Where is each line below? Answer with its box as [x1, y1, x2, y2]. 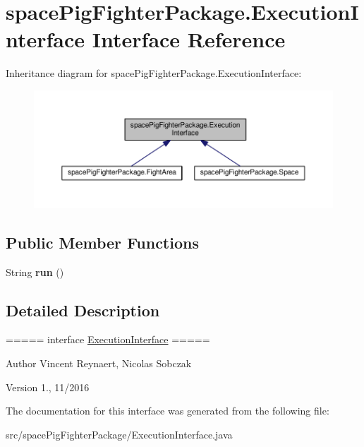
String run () [6, 264, 64, 279]
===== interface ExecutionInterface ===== [6, 332, 210, 347]
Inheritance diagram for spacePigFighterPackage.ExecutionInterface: [6, 66, 302, 81]
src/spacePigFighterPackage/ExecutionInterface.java [6, 427, 233, 441]
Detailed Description [6, 299, 160, 321]
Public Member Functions [6, 231, 199, 253]
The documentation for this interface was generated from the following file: [6, 403, 329, 418]
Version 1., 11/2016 [6, 379, 90, 394]
